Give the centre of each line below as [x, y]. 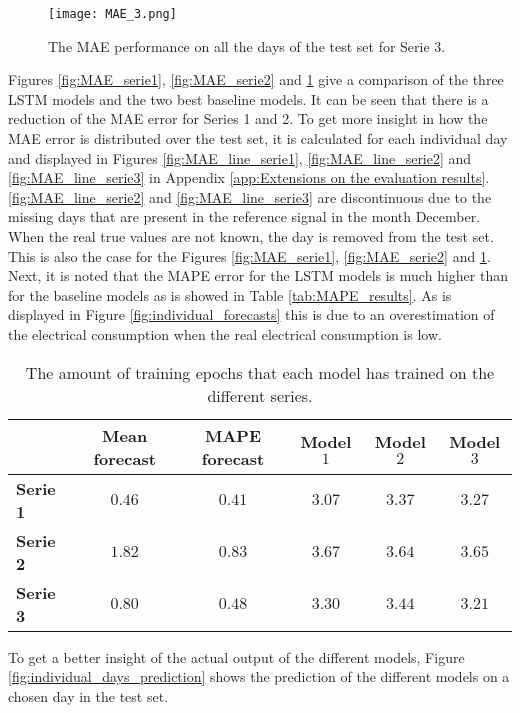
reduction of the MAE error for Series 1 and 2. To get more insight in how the [248, 118]
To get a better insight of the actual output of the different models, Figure [236, 656]
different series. [260, 395]
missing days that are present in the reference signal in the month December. [244, 216]
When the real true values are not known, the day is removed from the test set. [251, 236]
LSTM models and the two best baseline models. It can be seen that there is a [248, 98]
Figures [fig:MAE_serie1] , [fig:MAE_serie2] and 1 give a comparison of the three [256, 79]
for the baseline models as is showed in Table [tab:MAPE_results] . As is [230, 294]
